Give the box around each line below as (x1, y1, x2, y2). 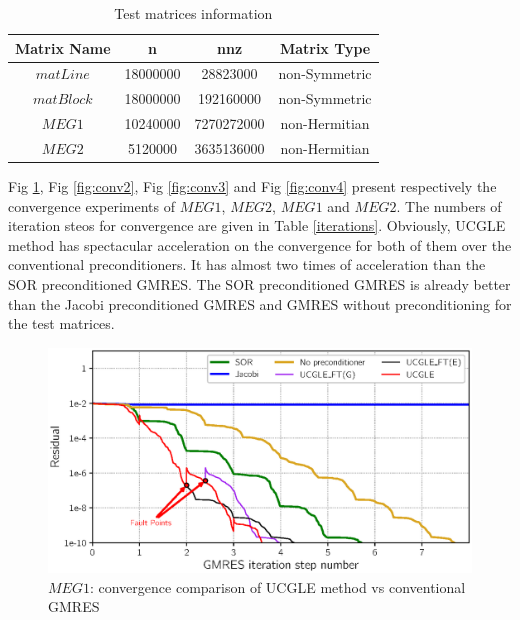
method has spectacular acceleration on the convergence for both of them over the (8, 234, 512, 255)
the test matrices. (8, 313, 115, 334)
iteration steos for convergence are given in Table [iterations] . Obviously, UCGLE (8, 215, 506, 236)
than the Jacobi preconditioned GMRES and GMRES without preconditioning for (8, 293, 512, 314)
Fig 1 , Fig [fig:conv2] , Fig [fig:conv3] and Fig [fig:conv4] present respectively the (8, 176, 497, 197)
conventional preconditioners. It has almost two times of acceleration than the (8, 254, 486, 275)
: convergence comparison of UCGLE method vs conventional (89, 576, 466, 597)
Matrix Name (15, 37, 111, 58)
